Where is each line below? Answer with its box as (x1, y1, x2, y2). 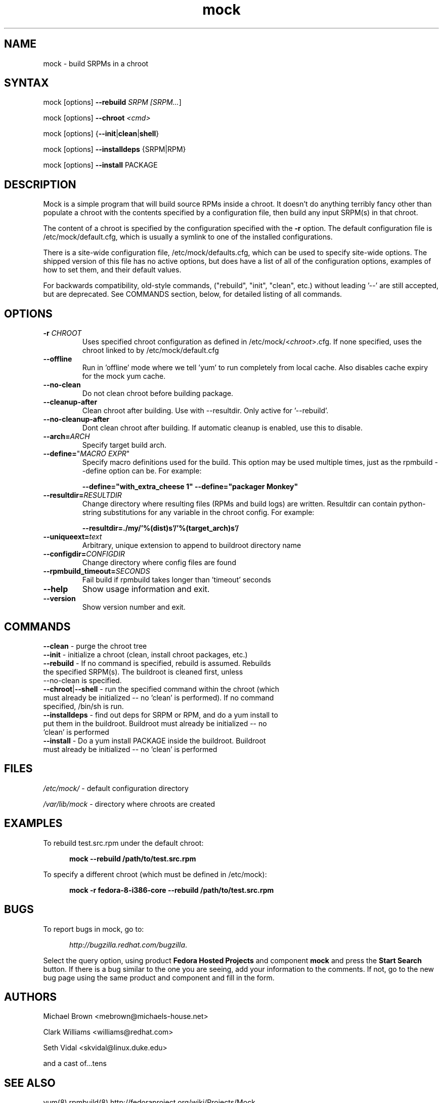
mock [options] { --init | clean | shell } (43, 129, 159, 138)
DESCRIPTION (4, 178, 76, 191)
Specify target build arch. (82, 441, 167, 450)
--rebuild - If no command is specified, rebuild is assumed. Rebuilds (43, 658, 271, 667)
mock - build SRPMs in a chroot (43, 59, 149, 68)
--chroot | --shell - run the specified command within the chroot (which (43, 684, 280, 693)
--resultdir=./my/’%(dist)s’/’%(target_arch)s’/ (82, 524, 239, 533)
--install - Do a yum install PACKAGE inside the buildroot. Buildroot (43, 736, 266, 745)
